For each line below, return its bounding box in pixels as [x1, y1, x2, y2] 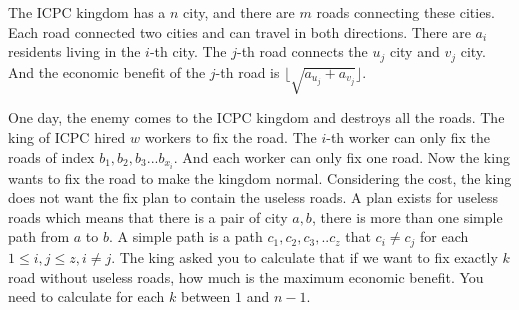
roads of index [8, 146, 95, 167]
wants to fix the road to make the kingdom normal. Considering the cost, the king [8, 167, 512, 188]
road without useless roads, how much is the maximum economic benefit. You [8, 266, 484, 287]
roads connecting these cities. [316, 2, 495, 22]
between [180, 286, 231, 307]
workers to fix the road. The [144, 127, 317, 147]
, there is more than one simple [311, 206, 503, 227]
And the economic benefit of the [8, 61, 206, 82]
